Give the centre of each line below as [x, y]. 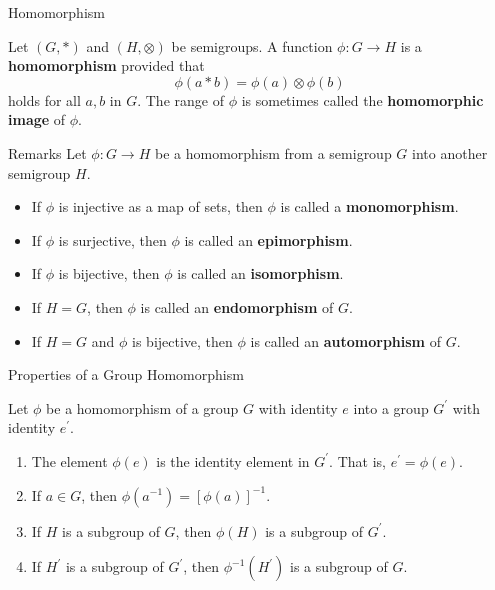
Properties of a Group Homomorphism [126, 374]
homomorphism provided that [106, 65]
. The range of [180, 99]
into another [450, 152]
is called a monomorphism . [369, 206]
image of [37, 119]
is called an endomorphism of [237, 306]
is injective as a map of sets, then [160, 206]
